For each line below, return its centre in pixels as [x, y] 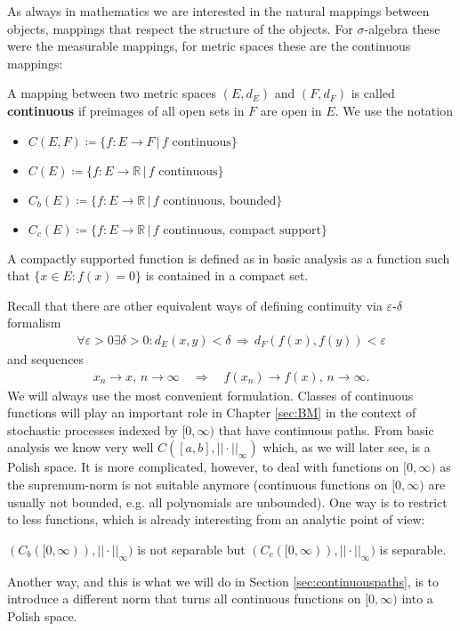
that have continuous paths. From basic [326, 429]
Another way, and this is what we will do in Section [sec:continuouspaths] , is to [223, 581]
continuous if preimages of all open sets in [126, 110]
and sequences [46, 358]
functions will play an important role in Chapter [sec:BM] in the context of [212, 413]
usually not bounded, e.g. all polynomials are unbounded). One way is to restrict [227, 502]
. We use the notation [394, 110]
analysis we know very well [81, 447]
